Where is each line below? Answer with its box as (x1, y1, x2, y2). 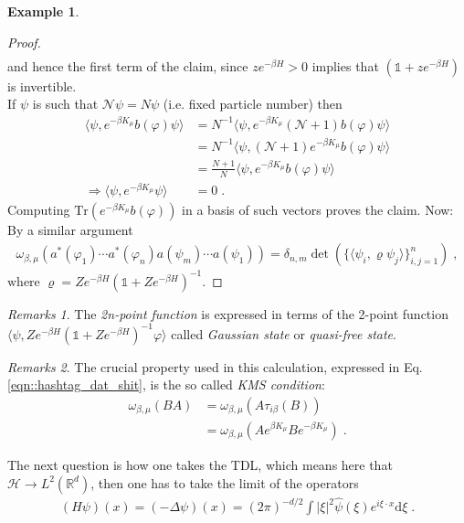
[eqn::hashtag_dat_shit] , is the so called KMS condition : (7, 375, 325, 394)
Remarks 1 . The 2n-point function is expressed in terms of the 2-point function (7, 304, 448, 323)
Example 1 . (7, 2, 79, 20)
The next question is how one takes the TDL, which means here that (7, 454, 393, 474)
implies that (311, 56, 379, 75)
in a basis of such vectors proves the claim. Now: (182, 200, 454, 219)
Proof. (7, 32, 41, 51)
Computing (7, 200, 70, 219)
